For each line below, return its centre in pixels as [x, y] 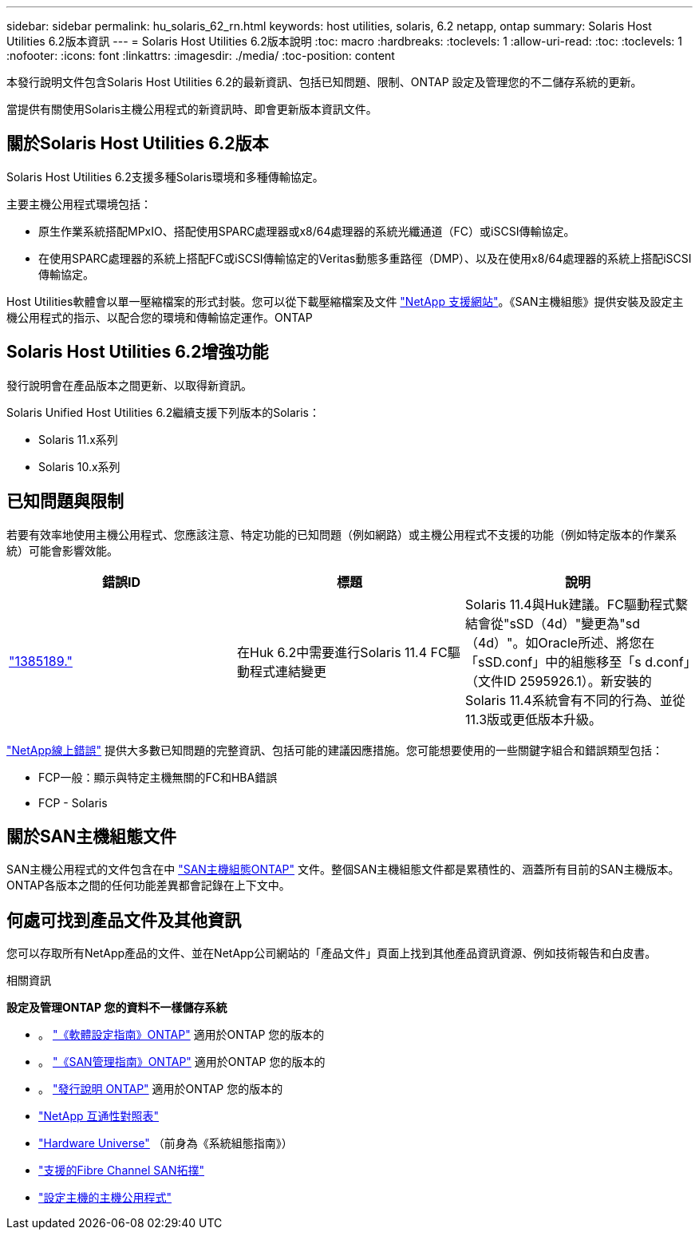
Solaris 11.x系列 [78, 439]
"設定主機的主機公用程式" [105, 1198]
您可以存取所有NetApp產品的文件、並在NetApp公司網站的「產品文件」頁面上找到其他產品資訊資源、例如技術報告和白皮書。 [332, 953]
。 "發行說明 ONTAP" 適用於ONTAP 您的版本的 [161, 1089]
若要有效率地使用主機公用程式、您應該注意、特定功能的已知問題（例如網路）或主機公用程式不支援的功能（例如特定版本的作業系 [342, 534]
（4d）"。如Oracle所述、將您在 [560, 642]
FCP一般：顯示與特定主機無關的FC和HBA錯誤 [158, 777]
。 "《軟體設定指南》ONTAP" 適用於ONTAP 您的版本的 [182, 1035]
